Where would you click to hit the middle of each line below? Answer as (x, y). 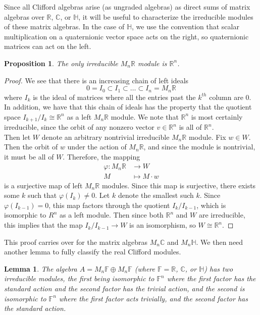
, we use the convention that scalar (186, 27)
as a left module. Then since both (111, 215)
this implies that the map (43, 225)
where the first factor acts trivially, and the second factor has (153, 298)
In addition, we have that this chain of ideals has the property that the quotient (128, 107)
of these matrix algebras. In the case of (64, 27)
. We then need (220, 242)
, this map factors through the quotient (109, 205)
